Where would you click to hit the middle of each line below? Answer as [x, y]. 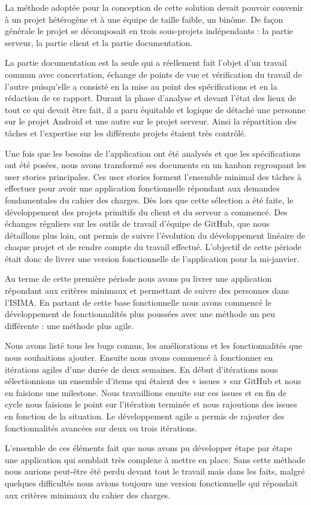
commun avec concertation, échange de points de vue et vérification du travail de [153, 74]
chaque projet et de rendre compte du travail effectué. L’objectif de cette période [153, 247]
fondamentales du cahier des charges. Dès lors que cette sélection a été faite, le [149, 200]
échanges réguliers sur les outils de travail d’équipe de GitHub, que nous [138, 223]
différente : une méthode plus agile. [70, 325]
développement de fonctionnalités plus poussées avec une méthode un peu [140, 314]
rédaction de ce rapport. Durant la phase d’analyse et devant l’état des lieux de [151, 98]
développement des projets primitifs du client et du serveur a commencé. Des [146, 212]
